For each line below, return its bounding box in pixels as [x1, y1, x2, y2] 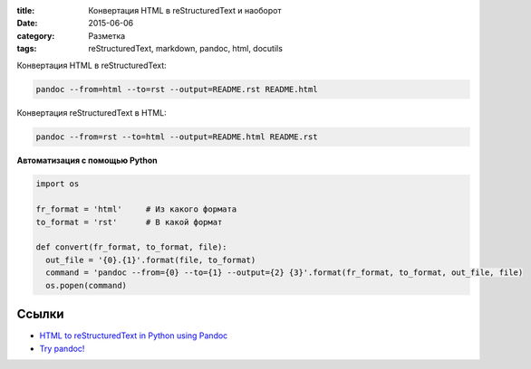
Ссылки [16, 307, 64, 322]
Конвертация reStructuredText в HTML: [16, 107, 167, 118]
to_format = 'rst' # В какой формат [35, 217, 223, 227]
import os [35, 179, 80, 189]
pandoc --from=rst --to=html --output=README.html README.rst [35, 131, 318, 142]
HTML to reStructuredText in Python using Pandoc [39, 330, 228, 341]
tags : [16, 43, 37, 54]
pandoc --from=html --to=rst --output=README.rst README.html [35, 84, 318, 94]
